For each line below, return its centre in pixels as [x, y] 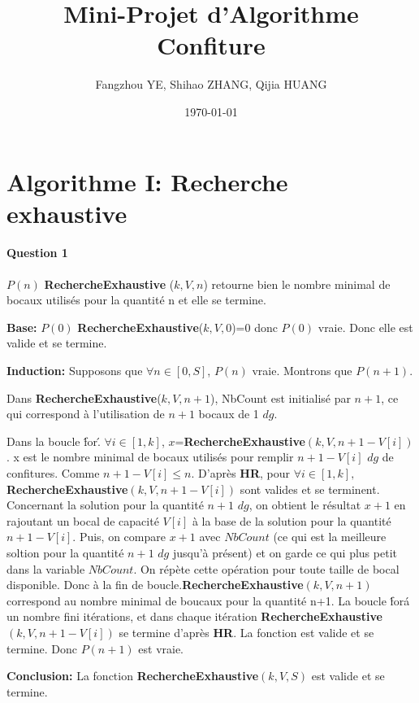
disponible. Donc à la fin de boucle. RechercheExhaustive [155, 585]
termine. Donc [42, 648]
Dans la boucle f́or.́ [54, 441]
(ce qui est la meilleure [330, 537]
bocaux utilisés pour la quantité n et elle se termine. [136, 300]
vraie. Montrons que [302, 371]
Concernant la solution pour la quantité [105, 505]
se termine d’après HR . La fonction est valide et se [246, 632]
